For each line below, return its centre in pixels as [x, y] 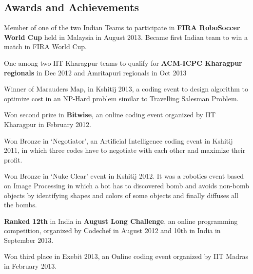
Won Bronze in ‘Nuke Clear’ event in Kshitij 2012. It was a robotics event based [124, 176]
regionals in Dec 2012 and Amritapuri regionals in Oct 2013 [95, 72]
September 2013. [29, 240]
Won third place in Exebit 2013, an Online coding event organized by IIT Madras [126, 256]
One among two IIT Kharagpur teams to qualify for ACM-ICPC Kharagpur [123, 63]
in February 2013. [30, 266]
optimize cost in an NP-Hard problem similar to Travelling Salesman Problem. [121, 98]
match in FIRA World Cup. [46, 46]
